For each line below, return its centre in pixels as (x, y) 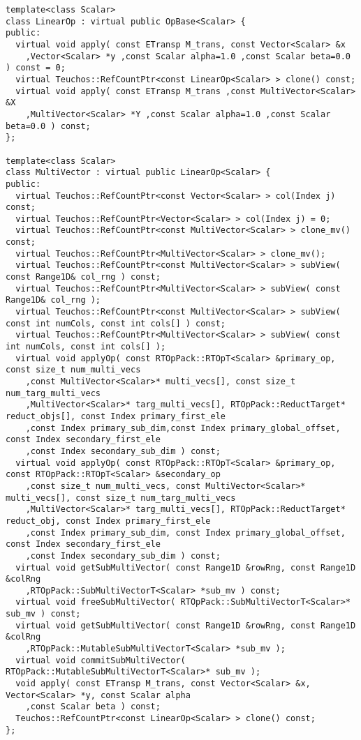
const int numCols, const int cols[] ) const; (116, 323)
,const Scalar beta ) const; (93, 707)
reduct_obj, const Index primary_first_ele (108, 521)
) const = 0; (36, 68)
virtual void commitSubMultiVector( (101, 660)
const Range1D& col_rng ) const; (83, 277)
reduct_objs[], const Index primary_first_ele (116, 416)
